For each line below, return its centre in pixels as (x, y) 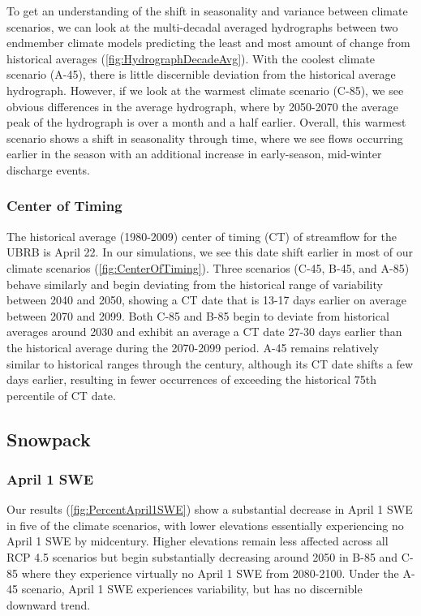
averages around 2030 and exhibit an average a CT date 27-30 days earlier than (204, 332)
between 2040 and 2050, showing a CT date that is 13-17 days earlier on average (207, 300)
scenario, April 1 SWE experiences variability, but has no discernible (192, 589)
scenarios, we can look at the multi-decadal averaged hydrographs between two (202, 26)
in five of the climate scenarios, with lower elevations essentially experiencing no (205, 525)
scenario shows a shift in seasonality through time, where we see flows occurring (205, 138)
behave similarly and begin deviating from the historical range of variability (195, 284)
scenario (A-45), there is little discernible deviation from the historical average (201, 74)
